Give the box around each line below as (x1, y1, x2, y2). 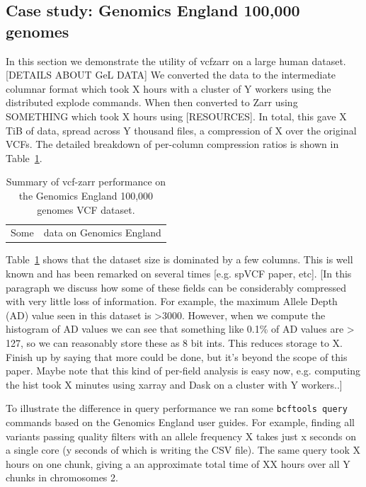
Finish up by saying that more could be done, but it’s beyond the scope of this (6, 349, 348, 364)
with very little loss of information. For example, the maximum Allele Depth (6, 294, 338, 309)
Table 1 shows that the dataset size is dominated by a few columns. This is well (6, 252, 353, 267)
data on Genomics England (43, 225, 161, 240)
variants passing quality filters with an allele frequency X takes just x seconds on (6, 428, 356, 443)
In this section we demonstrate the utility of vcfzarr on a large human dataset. (6, 53, 346, 68)
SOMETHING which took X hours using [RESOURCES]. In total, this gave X (6, 108, 347, 123)
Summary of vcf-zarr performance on (6, 174, 166, 189)
